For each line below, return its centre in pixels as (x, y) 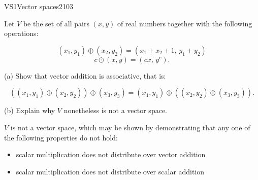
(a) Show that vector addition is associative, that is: (85, 75)
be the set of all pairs (56, 23)
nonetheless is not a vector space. (115, 110)
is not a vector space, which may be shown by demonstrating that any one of (130, 127)
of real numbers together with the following (185, 23)
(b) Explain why (30, 110)
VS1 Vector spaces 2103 (39, 6)
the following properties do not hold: (61, 137)
